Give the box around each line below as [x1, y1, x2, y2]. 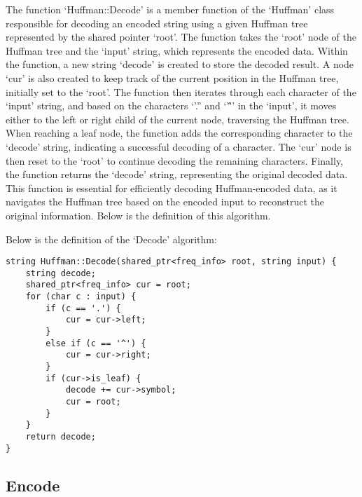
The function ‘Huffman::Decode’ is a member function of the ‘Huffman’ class [6, 2, 335, 16]
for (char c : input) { [25, 292, 137, 302]
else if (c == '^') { [46, 338, 146, 348]
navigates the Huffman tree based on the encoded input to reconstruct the [6, 194, 324, 209]
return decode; [25, 431, 96, 442]
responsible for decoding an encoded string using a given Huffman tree [6, 15, 308, 30]
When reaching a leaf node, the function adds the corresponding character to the [6, 125, 353, 140]
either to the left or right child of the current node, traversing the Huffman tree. [6, 111, 349, 126]
